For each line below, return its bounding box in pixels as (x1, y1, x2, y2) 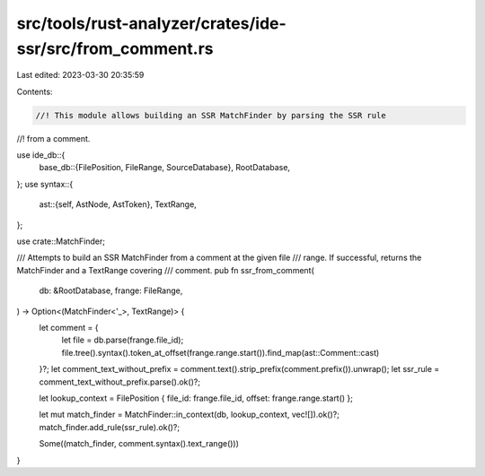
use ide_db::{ (16, 150, 66, 160)
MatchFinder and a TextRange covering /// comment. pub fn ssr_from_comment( (16, 264, 314, 275)
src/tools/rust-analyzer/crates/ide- (16, 13, 287, 33)
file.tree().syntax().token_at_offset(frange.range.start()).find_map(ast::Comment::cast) (61, 347, 380, 358)
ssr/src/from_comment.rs (16, 39, 214, 58)
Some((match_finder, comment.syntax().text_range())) (39, 438, 240, 449)
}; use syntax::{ (16, 178, 74, 189)
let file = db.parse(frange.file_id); (61, 334, 184, 345)
